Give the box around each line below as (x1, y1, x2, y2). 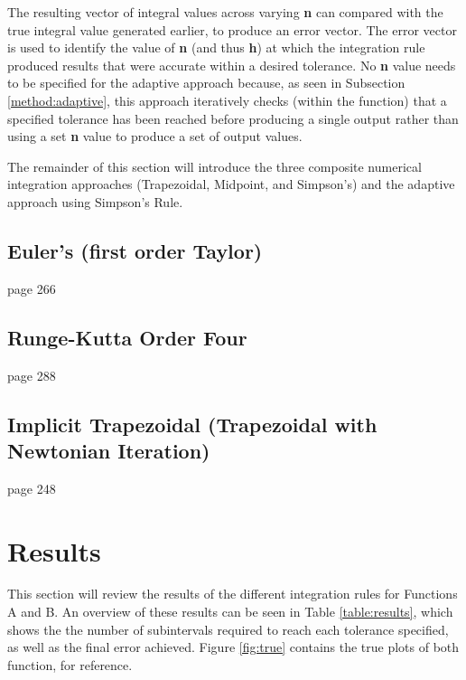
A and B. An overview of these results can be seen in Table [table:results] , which (7, 602, 453, 621)
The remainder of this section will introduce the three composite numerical (7, 156, 422, 175)
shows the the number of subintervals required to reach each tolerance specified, (7, 619, 449, 638)
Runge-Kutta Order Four (7, 323, 247, 351)
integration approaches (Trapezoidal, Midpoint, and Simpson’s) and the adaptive (7, 175, 455, 194)
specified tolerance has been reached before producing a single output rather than (7, 109, 459, 127)
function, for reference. (7, 655, 133, 674)
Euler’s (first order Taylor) (7, 236, 263, 264)
